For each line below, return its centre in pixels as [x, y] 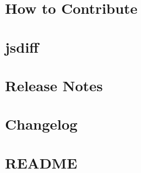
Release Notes [54, 85]
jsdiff [22, 47]
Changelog [41, 124]
